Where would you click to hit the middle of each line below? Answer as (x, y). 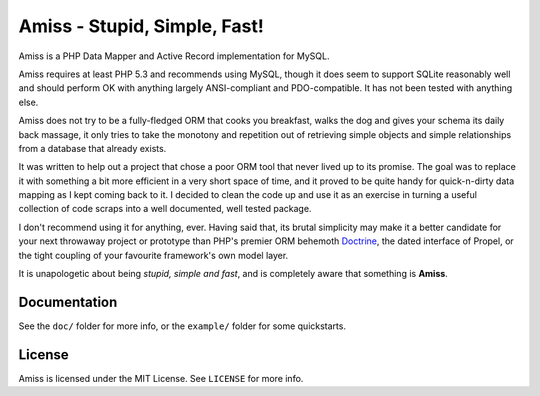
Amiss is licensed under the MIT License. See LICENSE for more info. (161, 378)
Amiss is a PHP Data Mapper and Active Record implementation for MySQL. (174, 56)
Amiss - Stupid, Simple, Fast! (141, 26)
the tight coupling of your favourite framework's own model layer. (153, 255)
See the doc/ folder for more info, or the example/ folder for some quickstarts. (182, 326)
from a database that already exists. (92, 148)
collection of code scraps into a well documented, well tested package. (165, 209)
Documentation (68, 301)
